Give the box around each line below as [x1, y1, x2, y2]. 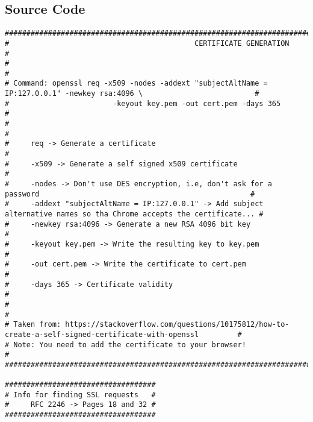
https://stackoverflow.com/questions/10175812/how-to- [65, 320, 290, 329]
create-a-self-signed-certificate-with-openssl [5, 330, 199, 339]
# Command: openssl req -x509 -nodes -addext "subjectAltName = [5, 79, 268, 88]
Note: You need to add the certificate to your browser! [13, 340, 246, 349]
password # [5, 189, 255, 198]
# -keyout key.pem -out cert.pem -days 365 [5, 99, 281, 108]
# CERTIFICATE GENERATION [5, 39, 290, 48]
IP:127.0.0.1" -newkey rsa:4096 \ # [5, 89, 259, 98]
